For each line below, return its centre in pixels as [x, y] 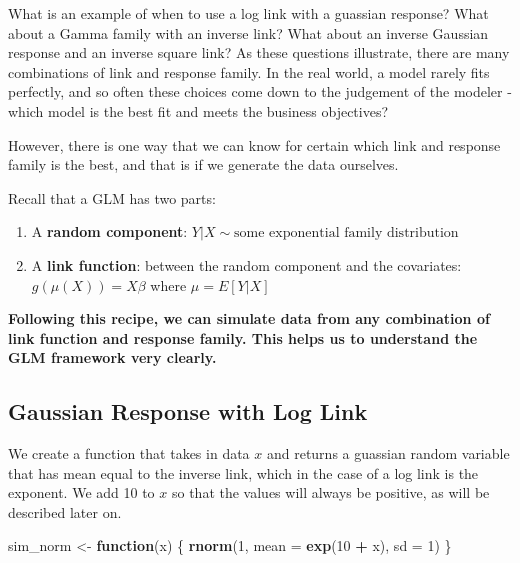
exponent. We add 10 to [81, 492]
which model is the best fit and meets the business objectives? [198, 110]
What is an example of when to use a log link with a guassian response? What [248, 13]
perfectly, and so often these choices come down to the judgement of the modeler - [260, 91]
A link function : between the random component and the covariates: [246, 264]
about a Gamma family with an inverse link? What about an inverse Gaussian [248, 32]
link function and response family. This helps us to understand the [243, 337]
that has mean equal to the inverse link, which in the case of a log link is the [243, 472]
